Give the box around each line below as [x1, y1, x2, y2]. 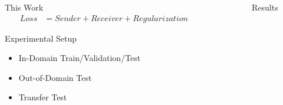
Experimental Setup [5, 32, 77, 44]
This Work [5, 1, 44, 13]
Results [252, 1, 278, 13]
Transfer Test [18, 91, 67, 103]
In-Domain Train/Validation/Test [18, 52, 141, 64]
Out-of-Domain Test [18, 71, 92, 83]
